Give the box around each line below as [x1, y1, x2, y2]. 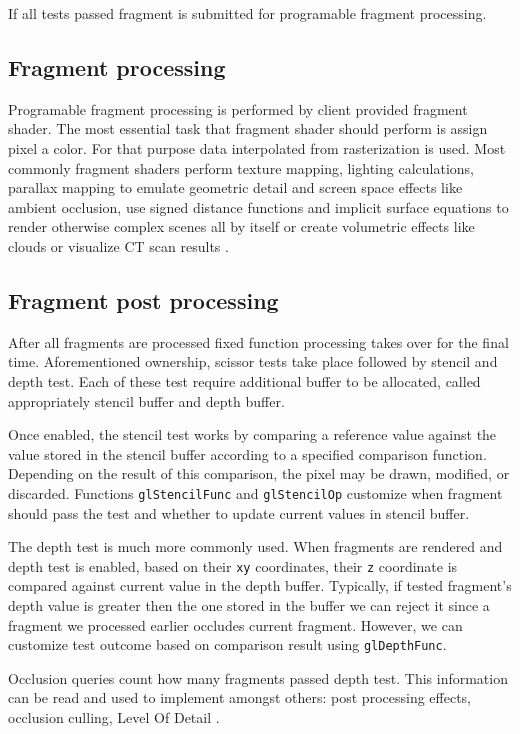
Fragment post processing [8, 284, 279, 315]
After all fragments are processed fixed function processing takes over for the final [8, 331, 509, 352]
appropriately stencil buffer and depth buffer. [8, 390, 285, 411]
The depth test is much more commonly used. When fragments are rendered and [8, 536, 503, 557]
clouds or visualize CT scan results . [8, 235, 229, 256]
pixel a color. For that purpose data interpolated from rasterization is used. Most [8, 137, 506, 158]
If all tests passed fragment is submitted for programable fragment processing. [8, 3, 487, 23]
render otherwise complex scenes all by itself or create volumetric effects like [8, 216, 475, 237]
